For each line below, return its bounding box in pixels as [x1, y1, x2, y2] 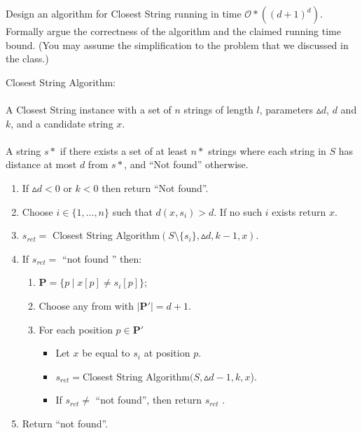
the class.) [6, 51, 49, 66]
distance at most [6, 157, 77, 172]
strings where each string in [208, 143, 326, 158]
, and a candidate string [11, 116, 113, 130]
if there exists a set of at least [60, 143, 188, 158]
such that [112, 204, 153, 219]
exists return [272, 204, 326, 219]
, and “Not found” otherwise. [124, 157, 249, 172]
